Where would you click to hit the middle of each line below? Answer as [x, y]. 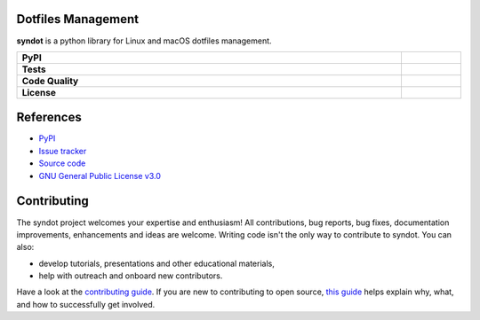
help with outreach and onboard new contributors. [131, 276]
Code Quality [50, 81]
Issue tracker [63, 151]
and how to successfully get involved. [86, 304]
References [49, 117]
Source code [62, 163]
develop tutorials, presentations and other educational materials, [156, 263]
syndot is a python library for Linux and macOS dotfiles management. [144, 41]
